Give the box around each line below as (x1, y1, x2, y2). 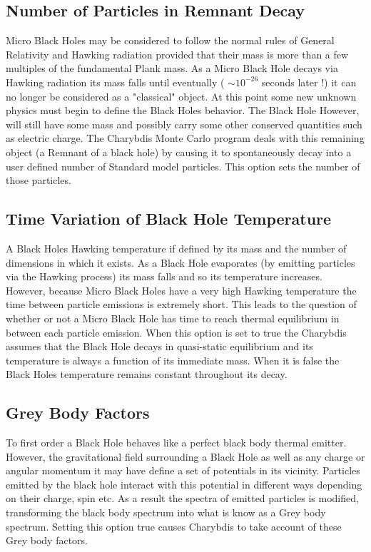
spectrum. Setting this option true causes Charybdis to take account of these (6, 518, 342, 533)
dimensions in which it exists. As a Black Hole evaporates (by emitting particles (6, 255, 355, 270)
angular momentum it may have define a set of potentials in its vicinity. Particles (6, 463, 360, 478)
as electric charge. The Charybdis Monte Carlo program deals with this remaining (6, 131, 365, 145)
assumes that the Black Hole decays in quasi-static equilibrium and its (6, 339, 313, 354)
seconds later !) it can (261, 74, 357, 89)
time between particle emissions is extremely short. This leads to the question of (6, 297, 357, 312)
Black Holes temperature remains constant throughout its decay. (6, 367, 288, 382)
